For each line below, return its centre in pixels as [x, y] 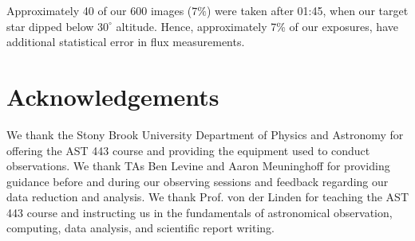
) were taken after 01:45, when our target [308, 10]
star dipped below [50, 26]
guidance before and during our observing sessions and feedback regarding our [198, 181]
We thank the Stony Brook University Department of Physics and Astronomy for [205, 134]
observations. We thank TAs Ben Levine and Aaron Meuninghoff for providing [198, 166]
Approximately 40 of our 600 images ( [99, 10]
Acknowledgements [113, 96]
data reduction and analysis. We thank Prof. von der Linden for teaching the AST [207, 197]
